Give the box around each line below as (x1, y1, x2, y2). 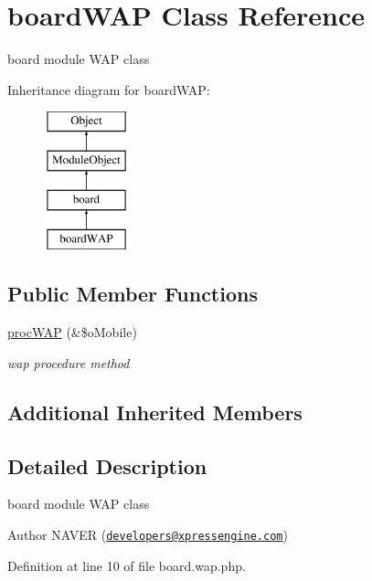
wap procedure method (7, 353, 130, 372)
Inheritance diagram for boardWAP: (7, 79, 210, 99)
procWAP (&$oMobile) (7, 322, 137, 342)
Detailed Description (7, 451, 207, 480)
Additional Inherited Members (7, 397, 303, 426)
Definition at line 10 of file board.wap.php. (7, 555, 246, 575)
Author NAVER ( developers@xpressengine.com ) (7, 525, 288, 544)
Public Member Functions (7, 280, 258, 308)
